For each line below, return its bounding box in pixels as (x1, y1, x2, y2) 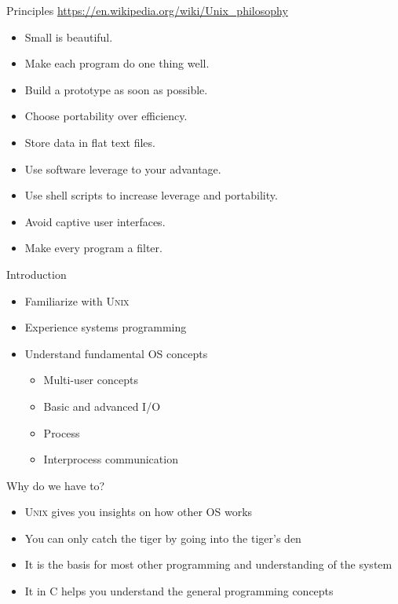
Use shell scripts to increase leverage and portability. (24, 187, 278, 203)
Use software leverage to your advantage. (24, 160, 221, 177)
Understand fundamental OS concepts (24, 345, 208, 361)
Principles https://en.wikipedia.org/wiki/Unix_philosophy (6, 2, 288, 18)
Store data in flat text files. (24, 134, 155, 150)
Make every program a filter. (24, 240, 162, 256)
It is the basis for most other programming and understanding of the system (24, 556, 393, 573)
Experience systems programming (24, 319, 187, 335)
